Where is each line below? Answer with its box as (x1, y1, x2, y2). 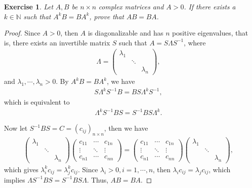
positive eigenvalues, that (172, 28, 248, 38)
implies (4, 174, 25, 185)
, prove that (89, 11, 125, 21)
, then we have (104, 123, 148, 133)
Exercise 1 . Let (4, 1, 53, 11)
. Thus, (86, 174, 109, 185)
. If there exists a (184, 1, 236, 11)
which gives (4, 164, 39, 174)
